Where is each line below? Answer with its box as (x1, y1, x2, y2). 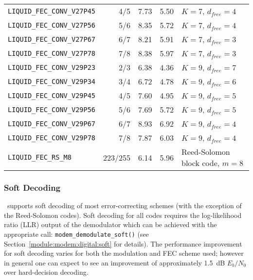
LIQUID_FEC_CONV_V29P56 (8, 105, 96, 114)
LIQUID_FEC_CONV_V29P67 (8, 119, 96, 128)
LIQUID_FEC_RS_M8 (8, 153, 72, 161)
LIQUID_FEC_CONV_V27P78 (8, 49, 96, 57)
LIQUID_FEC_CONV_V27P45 (8, 7, 96, 15)
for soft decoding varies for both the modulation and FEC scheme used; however (4, 248, 244, 258)
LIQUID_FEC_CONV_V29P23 (8, 63, 96, 71)
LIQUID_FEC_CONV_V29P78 (8, 133, 96, 142)
